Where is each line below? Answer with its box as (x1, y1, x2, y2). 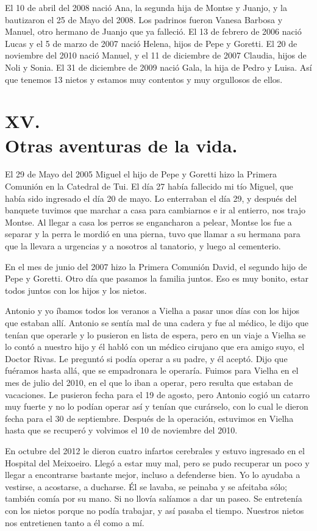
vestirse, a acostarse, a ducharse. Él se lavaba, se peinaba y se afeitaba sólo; (5, 480, 287, 493)
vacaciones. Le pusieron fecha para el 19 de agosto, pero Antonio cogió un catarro (5, 388, 310, 401)
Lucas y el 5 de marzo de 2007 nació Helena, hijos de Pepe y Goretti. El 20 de (5, 37, 297, 49)
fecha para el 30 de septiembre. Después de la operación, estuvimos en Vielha (5, 412, 294, 424)
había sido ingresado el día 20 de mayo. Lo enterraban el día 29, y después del (5, 191, 297, 204)
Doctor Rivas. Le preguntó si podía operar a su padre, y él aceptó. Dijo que (5, 352, 288, 365)
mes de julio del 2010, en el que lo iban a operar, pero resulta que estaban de (5, 376, 293, 388)
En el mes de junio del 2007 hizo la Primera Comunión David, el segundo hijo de (5, 260, 307, 273)
